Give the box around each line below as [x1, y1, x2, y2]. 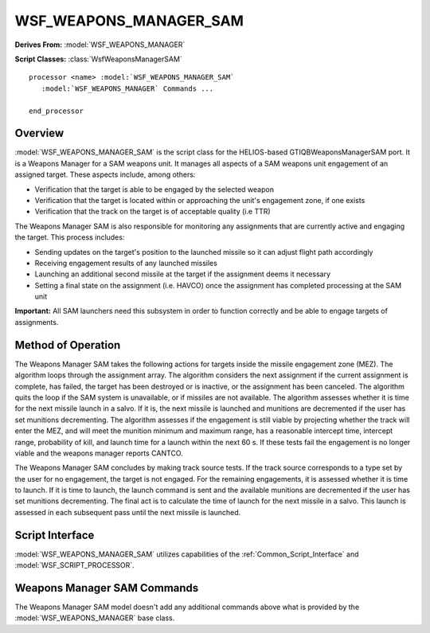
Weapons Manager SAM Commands [14, 581, 199, 595]
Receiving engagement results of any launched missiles [34, 258, 218, 268]
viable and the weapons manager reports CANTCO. [14, 448, 183, 458]
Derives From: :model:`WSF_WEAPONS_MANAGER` [14, 40, 186, 49]
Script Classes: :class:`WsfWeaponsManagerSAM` [14, 54, 182, 64]
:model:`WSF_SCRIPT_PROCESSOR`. [14, 561, 135, 570]
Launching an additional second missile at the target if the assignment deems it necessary [34, 269, 330, 279]
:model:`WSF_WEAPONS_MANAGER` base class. [14, 613, 175, 623]
